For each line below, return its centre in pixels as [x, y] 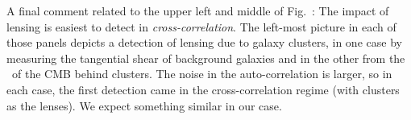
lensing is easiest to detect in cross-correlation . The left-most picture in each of [201, 26]
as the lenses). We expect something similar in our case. [144, 105]
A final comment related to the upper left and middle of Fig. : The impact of [198, 10]
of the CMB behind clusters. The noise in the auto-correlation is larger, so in [202, 74]
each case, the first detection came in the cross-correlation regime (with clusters [203, 89]
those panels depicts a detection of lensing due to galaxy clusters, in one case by [204, 42]
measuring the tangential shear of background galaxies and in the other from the [206, 58]
